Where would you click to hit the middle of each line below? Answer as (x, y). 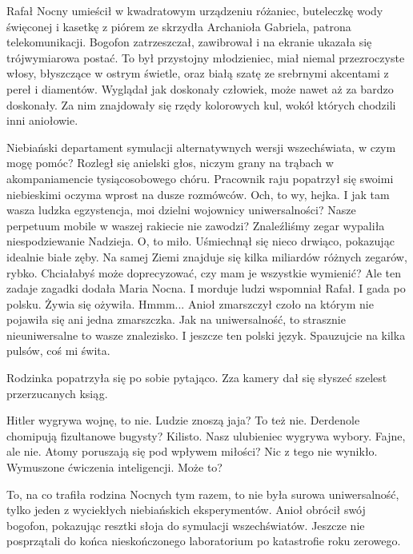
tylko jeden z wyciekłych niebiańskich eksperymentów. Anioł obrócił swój (186, 510)
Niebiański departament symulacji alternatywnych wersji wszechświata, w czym (201, 147)
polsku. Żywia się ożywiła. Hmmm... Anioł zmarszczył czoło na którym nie (190, 303)
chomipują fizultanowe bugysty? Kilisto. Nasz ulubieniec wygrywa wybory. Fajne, (206, 435)
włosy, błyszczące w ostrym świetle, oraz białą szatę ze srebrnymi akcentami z (198, 73)
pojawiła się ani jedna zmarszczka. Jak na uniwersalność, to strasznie (176, 319)
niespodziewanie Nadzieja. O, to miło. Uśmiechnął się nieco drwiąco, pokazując (200, 241)
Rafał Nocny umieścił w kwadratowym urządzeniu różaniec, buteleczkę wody (195, 10)
